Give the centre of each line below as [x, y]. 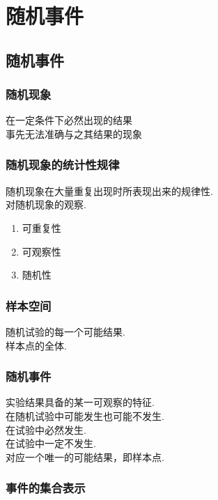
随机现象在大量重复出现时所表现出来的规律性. [109, 190]
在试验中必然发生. [46, 429]
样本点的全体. [36, 345]
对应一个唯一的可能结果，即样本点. [85, 456]
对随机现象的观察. [46, 204]
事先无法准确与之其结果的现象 [74, 133]
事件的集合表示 [46, 488]
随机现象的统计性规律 [63, 165]
